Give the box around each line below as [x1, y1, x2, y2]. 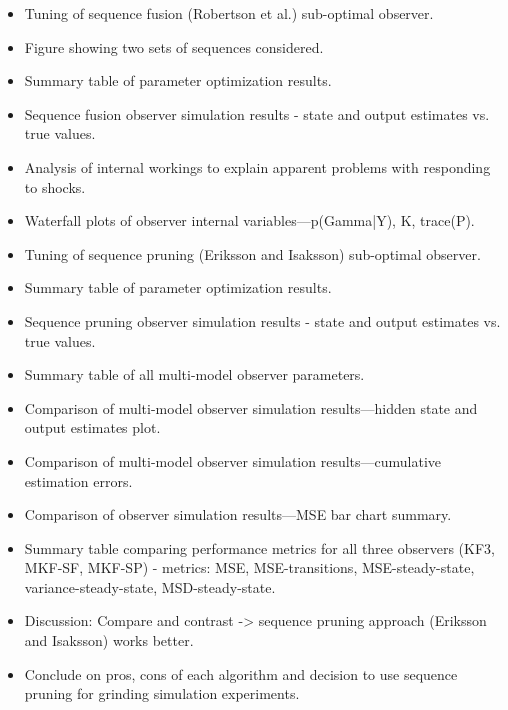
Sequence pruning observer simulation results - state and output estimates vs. [24, 310, 501, 331]
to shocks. [24, 176, 86, 197]
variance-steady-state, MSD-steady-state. [24, 576, 276, 597]
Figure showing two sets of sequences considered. [24, 36, 324, 57]
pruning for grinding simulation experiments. [24, 683, 300, 704]
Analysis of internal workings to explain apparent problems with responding [24, 156, 491, 177]
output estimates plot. [24, 417, 161, 438]
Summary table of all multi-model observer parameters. [24, 364, 365, 385]
